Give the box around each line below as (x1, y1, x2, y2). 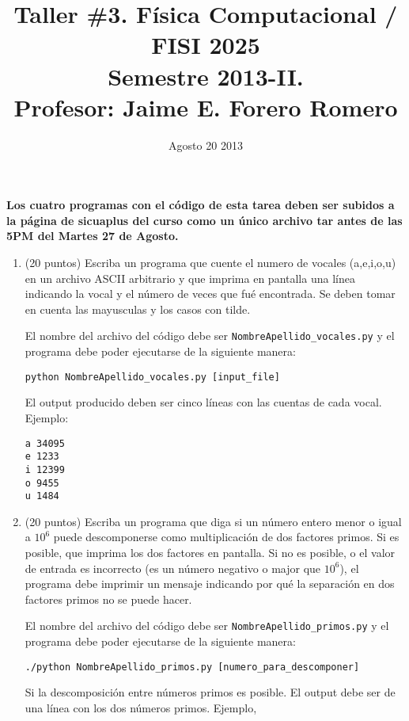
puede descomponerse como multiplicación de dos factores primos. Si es (53, 528, 400, 545)
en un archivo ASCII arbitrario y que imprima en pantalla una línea (25, 269, 355, 286)
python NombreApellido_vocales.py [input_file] (25, 371, 280, 383)
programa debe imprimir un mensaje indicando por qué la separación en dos (25, 575, 395, 592)
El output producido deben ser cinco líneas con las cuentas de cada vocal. (25, 394, 382, 410)
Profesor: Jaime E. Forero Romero (13, 90, 398, 123)
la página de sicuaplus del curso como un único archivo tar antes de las (6, 212, 403, 228)
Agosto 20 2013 (169, 136, 243, 153)
